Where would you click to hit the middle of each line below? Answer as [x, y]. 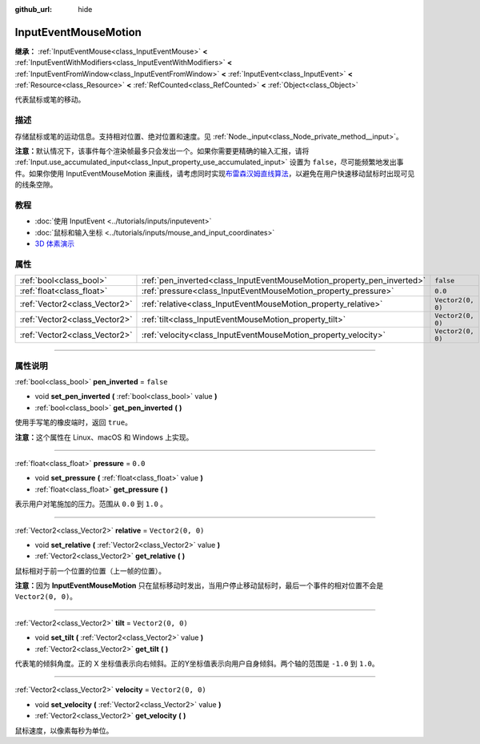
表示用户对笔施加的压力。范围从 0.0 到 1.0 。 [91, 504]
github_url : [33, 9]
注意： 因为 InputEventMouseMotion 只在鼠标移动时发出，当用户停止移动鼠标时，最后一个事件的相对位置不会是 [199, 585]
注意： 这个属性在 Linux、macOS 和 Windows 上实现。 [104, 437]
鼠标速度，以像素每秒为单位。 [64, 730]
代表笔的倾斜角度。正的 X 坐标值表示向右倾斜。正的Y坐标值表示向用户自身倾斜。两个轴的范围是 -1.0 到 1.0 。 [197, 664]
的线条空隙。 [36, 185]
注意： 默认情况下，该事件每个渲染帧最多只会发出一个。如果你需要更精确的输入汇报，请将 [162, 151]
